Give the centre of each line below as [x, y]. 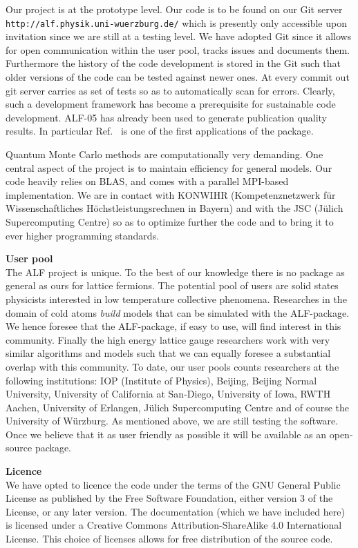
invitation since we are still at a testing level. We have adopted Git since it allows [179, 36]
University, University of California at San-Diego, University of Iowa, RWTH [168, 394]
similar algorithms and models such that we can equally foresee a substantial [168, 353]
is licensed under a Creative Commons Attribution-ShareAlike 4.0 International [174, 525]
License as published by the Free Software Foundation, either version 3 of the [169, 498]
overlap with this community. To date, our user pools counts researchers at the [172, 366]
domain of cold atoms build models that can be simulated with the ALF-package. [178, 312]
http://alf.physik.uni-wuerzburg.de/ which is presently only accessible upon [176, 22]
